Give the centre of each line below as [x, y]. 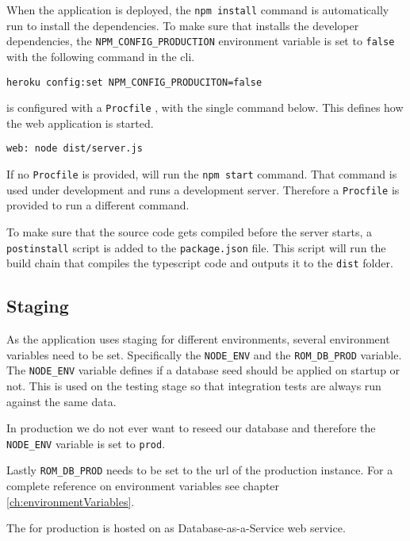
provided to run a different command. [98, 205]
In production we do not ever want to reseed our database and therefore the [191, 428]
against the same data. [61, 401]
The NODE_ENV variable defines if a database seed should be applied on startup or [203, 370]
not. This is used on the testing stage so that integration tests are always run [194, 385]
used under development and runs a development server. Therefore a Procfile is [203, 189]
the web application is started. [80, 123]
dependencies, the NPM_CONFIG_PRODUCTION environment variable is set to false [201, 41]
